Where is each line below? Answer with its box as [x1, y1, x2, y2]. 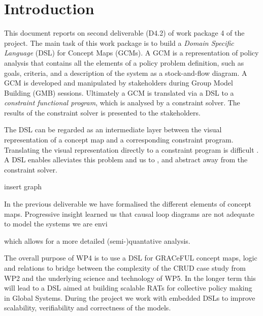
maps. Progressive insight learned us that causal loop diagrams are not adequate [4, 208, 254, 219]
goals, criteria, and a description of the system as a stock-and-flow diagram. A [4, 67, 247, 78]
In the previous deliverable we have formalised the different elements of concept [4, 198, 251, 209]
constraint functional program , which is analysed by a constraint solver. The [4, 97, 240, 108]
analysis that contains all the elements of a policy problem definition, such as [4, 57, 244, 68]
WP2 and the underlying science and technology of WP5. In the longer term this [4, 272, 256, 283]
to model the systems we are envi [4, 218, 108, 229]
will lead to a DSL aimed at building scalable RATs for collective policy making [4, 282, 252, 293]
